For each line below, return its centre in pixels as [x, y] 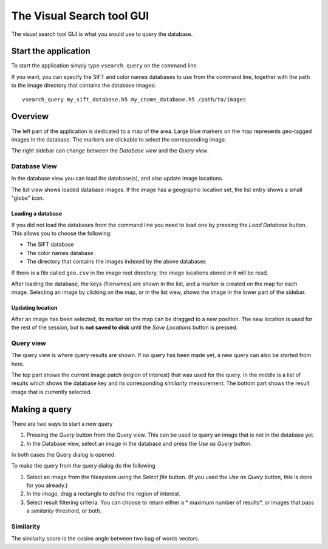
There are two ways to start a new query [62, 424]
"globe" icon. [28, 198]
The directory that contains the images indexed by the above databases [116, 262]
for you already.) [47, 485]
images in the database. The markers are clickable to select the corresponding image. [119, 139]
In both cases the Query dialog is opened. [64, 454]
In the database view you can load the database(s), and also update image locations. [118, 179]
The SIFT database [50, 244]
